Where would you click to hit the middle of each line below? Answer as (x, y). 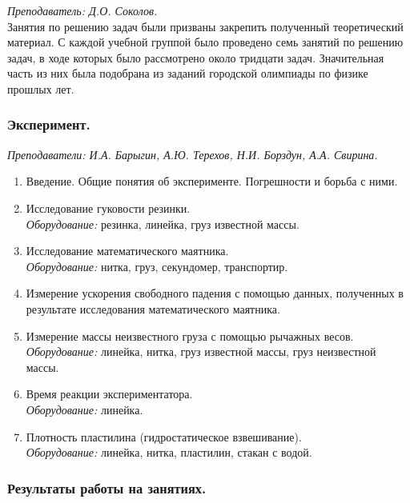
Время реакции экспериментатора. (109, 394)
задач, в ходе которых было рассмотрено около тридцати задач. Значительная (196, 57)
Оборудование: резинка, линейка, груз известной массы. (163, 224)
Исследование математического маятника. (127, 251)
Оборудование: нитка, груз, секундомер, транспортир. (157, 266)
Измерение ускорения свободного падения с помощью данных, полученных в (215, 293)
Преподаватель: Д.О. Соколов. (82, 10)
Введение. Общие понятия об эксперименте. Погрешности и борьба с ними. (212, 181)
